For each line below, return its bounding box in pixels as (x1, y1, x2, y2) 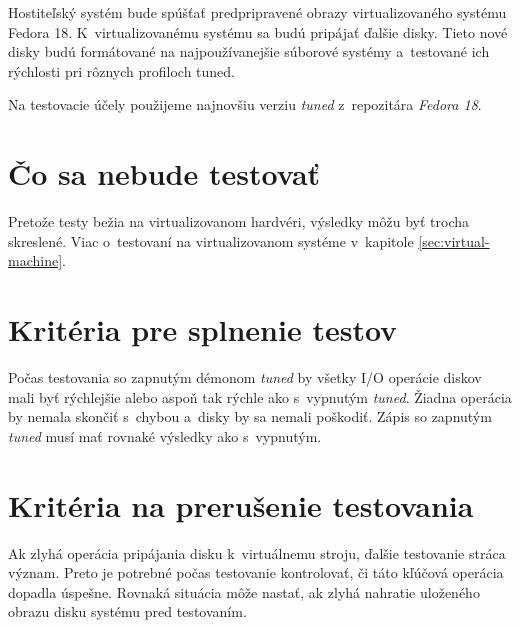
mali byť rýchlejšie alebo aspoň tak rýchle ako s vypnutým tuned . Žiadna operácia (8, 386, 512, 407)
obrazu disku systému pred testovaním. (8, 601, 247, 622)
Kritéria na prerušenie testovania (8, 484, 474, 525)
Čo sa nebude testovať (8, 153, 321, 194)
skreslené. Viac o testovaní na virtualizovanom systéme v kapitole (8, 230, 414, 251)
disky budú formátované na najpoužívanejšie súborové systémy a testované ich (8, 41, 490, 62)
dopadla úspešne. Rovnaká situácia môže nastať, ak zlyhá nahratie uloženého (8, 581, 480, 602)
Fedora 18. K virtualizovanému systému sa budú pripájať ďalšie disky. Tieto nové (8, 21, 508, 42)
